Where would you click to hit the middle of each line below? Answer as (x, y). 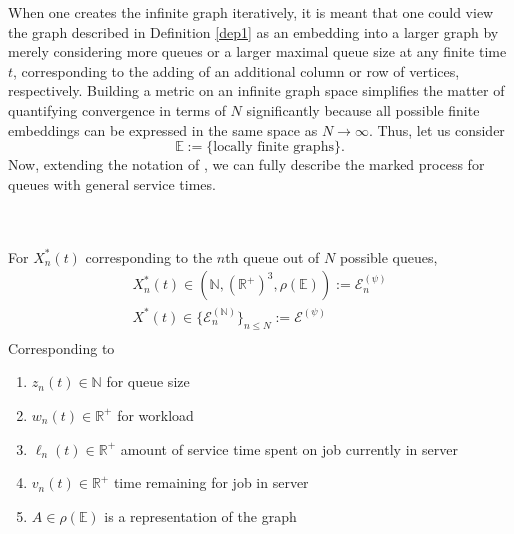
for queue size (148, 381)
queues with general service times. (112, 183)
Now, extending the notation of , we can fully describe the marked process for (246, 164)
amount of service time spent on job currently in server (289, 448)
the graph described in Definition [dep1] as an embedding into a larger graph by (253, 31)
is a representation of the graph (200, 515)
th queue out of (272, 256)
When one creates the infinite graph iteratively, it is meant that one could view (251, 12)
